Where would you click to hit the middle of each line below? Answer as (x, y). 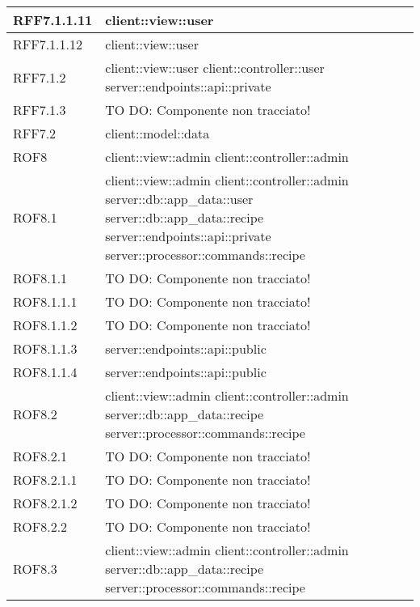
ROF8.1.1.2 (45, 325)
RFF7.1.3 (40, 110)
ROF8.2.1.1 (45, 480)
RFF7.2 (35, 133)
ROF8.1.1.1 (45, 301)
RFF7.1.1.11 (53, 20)
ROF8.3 (35, 569)
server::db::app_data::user (179, 199)
